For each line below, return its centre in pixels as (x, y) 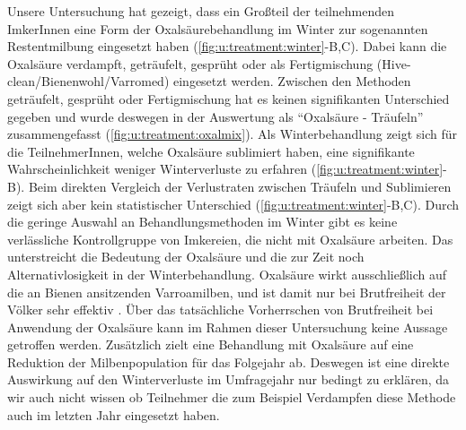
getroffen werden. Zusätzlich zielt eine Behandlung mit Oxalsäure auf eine (211, 344)
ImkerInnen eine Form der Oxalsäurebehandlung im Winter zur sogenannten (218, 28)
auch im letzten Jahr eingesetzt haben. (114, 414)
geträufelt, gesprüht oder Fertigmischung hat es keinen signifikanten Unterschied (229, 98)
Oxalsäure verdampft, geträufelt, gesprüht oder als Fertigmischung (190, 63)
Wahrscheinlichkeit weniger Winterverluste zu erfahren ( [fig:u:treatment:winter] (225, 169)
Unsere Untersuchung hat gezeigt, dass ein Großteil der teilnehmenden (201, 11)
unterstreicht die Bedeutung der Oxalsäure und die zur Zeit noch (186, 257)
